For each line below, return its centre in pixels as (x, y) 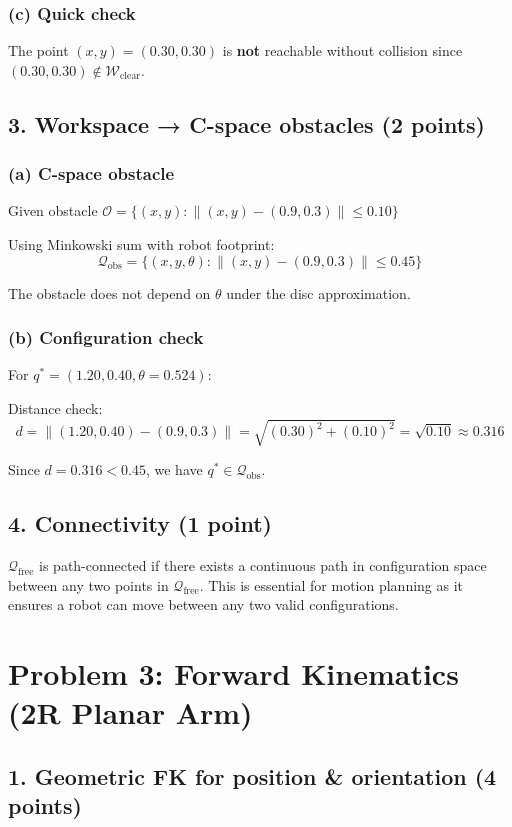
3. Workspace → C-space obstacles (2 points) (246, 123)
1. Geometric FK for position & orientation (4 (252, 775)
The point (38, 50)
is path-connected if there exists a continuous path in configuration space (263, 564)
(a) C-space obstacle (91, 173)
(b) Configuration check (106, 337)
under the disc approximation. (318, 292)
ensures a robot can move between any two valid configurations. (203, 604)
